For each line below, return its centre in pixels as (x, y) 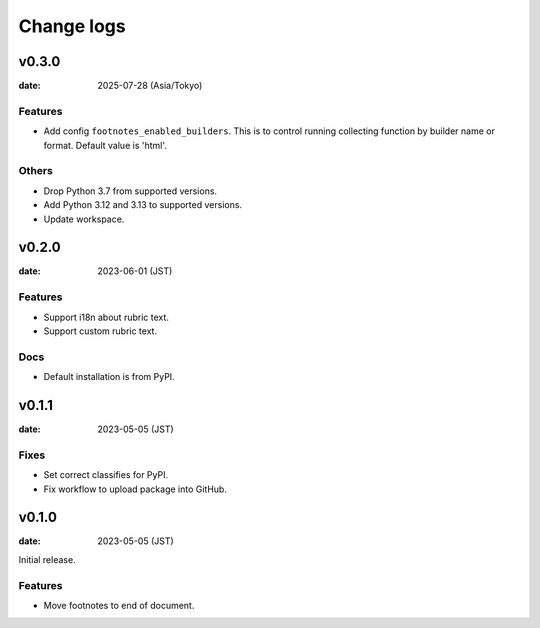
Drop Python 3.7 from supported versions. (130, 191)
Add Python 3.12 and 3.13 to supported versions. (143, 205)
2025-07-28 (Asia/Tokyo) (150, 86)
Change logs (72, 26)
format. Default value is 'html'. (105, 145)
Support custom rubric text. (100, 331)
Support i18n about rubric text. (106, 317)
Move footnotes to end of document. (119, 605)
